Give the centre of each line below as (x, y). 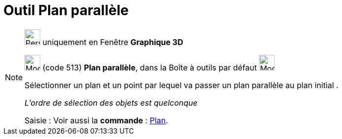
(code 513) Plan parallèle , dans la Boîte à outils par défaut (150, 67)
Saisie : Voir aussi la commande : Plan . (96, 120)
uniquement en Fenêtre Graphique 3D (113, 42)
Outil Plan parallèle (66, 10)
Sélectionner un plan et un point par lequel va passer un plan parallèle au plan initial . (182, 85)
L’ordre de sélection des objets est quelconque (111, 103)
